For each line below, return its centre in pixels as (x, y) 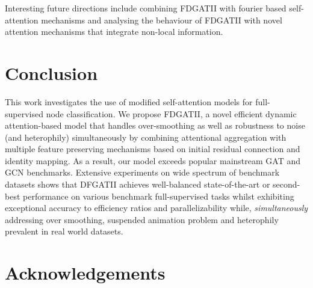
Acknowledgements (85, 273)
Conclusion (51, 72)
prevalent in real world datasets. (64, 231)
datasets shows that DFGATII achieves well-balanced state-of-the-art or (138, 184)
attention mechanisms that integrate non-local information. (114, 32)
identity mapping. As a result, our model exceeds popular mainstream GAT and (153, 160)
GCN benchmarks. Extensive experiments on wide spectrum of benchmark (142, 172)
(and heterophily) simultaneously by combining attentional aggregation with (146, 137)
